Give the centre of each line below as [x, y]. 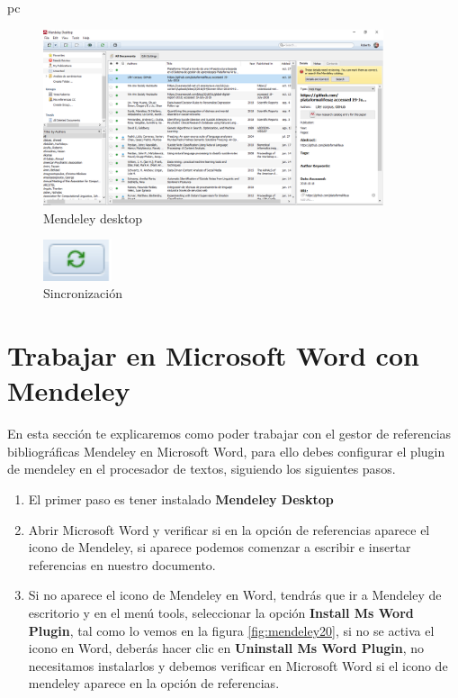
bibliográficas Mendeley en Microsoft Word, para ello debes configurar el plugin [226, 451]
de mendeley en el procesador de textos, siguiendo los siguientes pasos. [202, 469]
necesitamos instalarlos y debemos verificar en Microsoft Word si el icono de [238, 665]
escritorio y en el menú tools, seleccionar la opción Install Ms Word [221, 612]
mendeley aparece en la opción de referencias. [154, 683]
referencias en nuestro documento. [122, 564]
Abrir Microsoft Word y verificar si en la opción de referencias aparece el [229, 529]
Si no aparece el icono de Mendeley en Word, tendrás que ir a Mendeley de [235, 595]
